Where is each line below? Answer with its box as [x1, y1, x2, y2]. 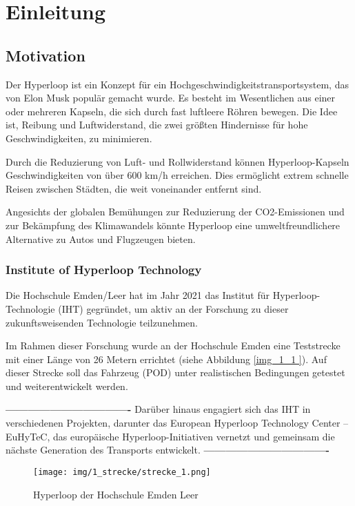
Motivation [6, 44, 85, 66]
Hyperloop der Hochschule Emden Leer [33, 487, 199, 501]
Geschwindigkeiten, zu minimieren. [6, 130, 152, 145]
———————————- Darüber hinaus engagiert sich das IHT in [6, 402, 311, 416]
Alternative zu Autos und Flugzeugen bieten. [6, 231, 196, 246]
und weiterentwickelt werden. [6, 378, 128, 393]
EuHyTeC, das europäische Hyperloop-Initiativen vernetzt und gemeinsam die [6, 429, 335, 443]
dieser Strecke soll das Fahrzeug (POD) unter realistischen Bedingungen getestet [6, 365, 345, 380]
